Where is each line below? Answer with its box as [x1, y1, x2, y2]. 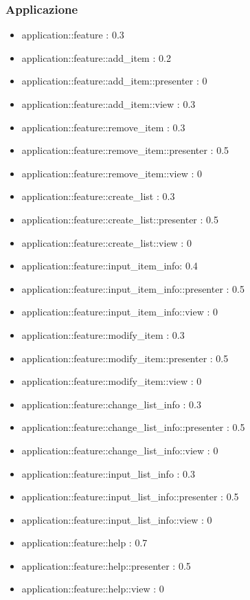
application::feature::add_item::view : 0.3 [21, 97, 196, 111]
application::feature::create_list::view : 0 [21, 235, 192, 249]
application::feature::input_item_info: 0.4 [21, 258, 198, 273]
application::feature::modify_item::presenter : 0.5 [21, 351, 229, 365]
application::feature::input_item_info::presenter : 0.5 [21, 281, 245, 296]
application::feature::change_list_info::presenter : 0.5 [21, 420, 245, 434]
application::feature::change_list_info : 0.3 [21, 397, 201, 411]
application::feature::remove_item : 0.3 [21, 120, 185, 134]
